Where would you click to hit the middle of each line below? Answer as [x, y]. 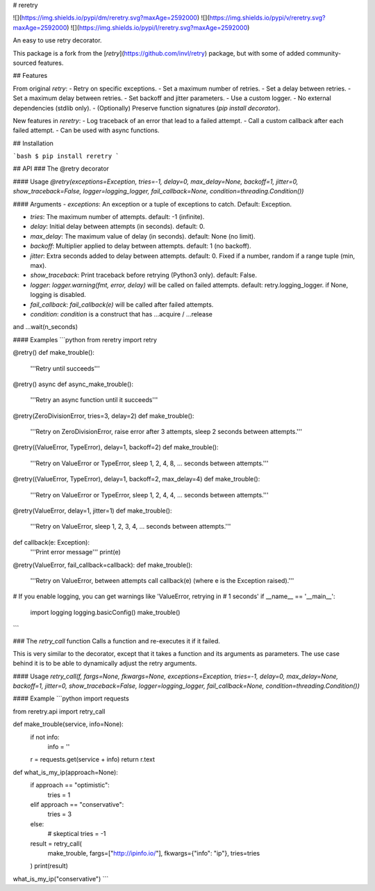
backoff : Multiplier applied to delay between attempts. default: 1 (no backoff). [141, 246]
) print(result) [49, 866]
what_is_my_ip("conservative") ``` [61, 878]
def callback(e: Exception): [51, 542]
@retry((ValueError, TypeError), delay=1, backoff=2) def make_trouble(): [116, 447]
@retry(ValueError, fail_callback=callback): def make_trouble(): [103, 565]
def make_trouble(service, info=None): [68, 724]
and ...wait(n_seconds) [45, 327]
